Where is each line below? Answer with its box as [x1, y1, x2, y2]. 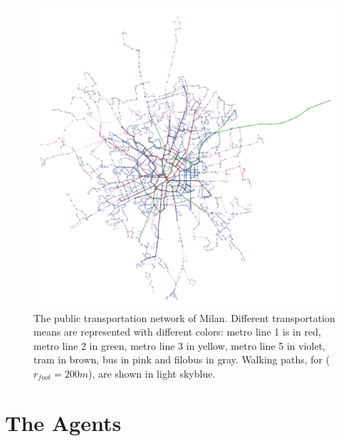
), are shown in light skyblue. [88, 365, 216, 380]
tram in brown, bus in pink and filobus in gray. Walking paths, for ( [33, 352, 330, 367]
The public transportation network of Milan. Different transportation [33, 310, 335, 325]
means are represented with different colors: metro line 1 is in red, [33, 324, 321, 339]
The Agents [5, 408, 122, 437]
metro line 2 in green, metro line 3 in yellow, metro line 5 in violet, [33, 338, 326, 353]
